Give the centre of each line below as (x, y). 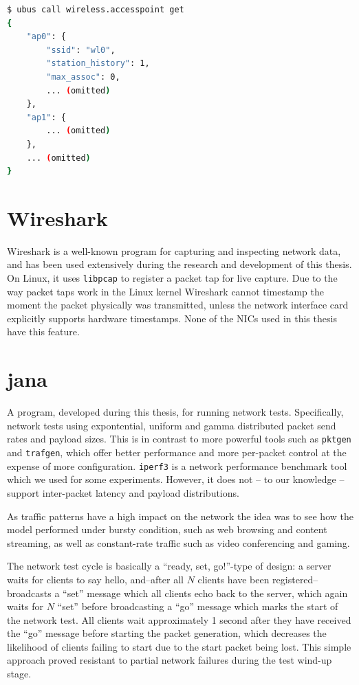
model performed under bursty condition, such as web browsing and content (167, 529)
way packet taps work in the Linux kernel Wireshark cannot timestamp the (166, 291)
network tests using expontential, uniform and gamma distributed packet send (172, 425)
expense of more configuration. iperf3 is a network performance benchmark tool (177, 465)
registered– (295, 579)
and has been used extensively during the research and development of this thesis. (179, 264)
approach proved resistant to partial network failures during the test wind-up (170, 660)
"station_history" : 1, (98, 64)
